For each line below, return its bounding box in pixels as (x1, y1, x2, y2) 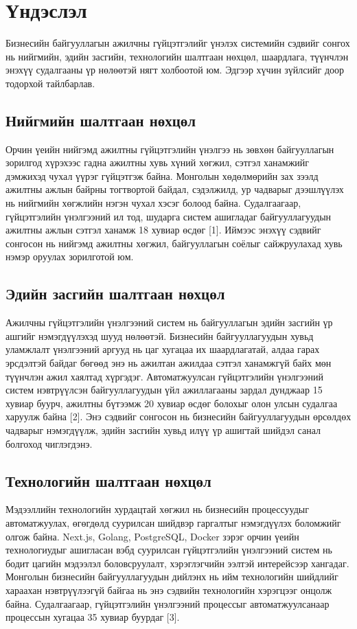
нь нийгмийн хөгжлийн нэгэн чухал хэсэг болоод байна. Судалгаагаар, (5, 196, 301, 210)
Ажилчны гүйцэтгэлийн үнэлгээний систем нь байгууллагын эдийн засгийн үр (5, 315, 333, 330)
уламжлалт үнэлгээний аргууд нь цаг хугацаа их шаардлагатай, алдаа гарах (5, 342, 320, 356)
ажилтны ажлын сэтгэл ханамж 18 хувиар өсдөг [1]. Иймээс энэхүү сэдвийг (5, 222, 321, 237)
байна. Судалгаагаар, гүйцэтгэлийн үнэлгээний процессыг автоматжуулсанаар (5, 596, 330, 610)
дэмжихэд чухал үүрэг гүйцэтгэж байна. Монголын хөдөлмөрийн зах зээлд (5, 168, 319, 183)
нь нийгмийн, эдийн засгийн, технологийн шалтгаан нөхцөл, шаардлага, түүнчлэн (5, 49, 349, 63)
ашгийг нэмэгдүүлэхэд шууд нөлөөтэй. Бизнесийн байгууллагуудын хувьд (5, 328, 314, 343)
